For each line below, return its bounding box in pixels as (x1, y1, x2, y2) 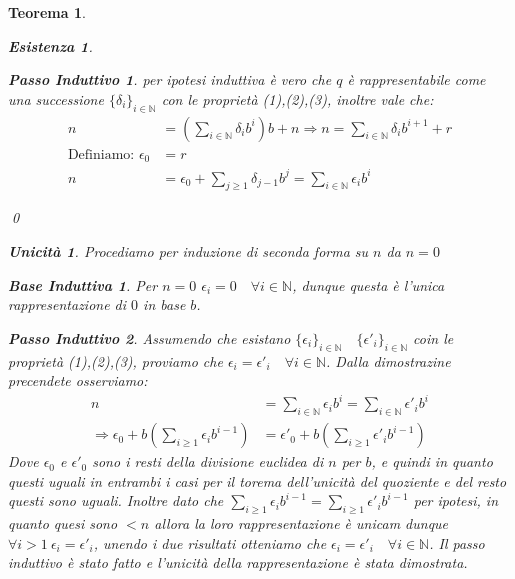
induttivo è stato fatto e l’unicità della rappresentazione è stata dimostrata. (8, 552, 468, 573)
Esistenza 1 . (8, 35, 93, 56)
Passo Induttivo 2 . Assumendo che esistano (8, 327, 291, 348)
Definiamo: (67, 147, 135, 162)
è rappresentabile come (347, 69, 486, 90)
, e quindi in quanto (371, 451, 493, 472)
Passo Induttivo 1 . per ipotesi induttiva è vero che (8, 69, 332, 90)
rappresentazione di (8, 294, 127, 315)
